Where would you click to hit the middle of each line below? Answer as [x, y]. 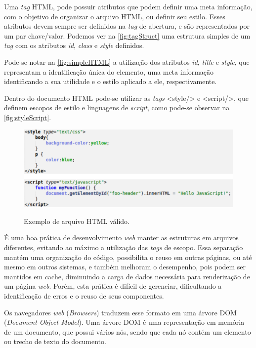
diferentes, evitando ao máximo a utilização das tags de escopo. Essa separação [124, 247]
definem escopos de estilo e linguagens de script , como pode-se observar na [117, 108]
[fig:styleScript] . [28, 117]
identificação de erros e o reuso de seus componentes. [84, 296]
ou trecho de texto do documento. [55, 341]
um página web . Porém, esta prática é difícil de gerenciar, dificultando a [113, 286]
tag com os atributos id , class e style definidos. [74, 45]
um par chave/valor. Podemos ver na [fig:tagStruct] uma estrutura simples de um [127, 35]
